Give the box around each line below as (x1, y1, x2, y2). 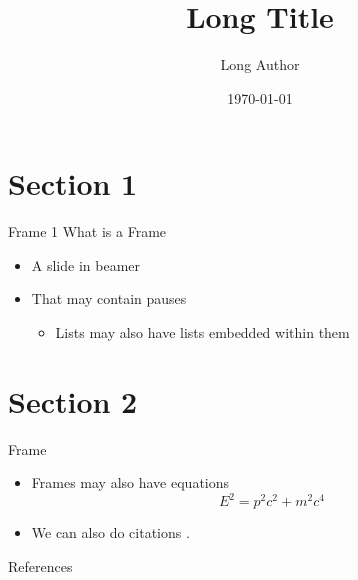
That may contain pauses (31, 288, 187, 309)
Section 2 (8, 380, 138, 421)
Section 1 (8, 163, 138, 204)
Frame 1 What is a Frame (8, 221, 167, 242)
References (8, 556, 73, 577)
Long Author (220, 54, 300, 75)
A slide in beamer (31, 254, 141, 275)
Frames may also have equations (31, 472, 230, 493)
